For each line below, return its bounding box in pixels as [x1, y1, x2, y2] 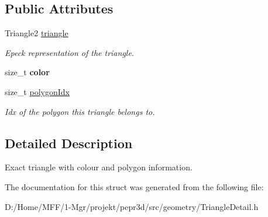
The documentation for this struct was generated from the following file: [5, 180, 264, 192]
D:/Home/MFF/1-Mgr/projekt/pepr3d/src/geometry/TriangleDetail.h [5, 200, 259, 212]
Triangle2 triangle [5, 27, 68, 39]
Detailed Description [5, 134, 133, 152]
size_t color [5, 66, 50, 78]
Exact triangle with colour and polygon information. [5, 161, 193, 173]
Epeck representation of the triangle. [5, 46, 135, 58]
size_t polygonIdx [5, 85, 70, 97]
